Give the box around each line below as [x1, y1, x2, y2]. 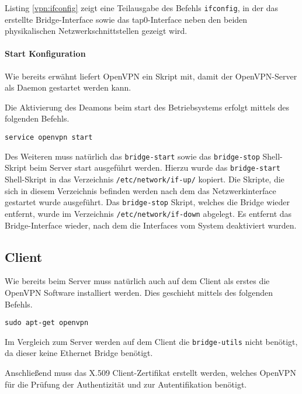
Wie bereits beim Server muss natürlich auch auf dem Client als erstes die [5, 275, 270, 287]
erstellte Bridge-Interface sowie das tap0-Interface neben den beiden [5, 13, 248, 25]
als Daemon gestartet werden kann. [5, 81, 131, 94]
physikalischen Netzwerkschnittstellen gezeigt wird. [5, 25, 188, 37]
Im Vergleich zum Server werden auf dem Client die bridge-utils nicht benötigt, [5, 335, 298, 347]
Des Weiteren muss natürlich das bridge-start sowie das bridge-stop [5, 150, 260, 162]
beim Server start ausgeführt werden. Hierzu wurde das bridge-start [29, 161, 280, 174]
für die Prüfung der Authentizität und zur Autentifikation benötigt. [5, 378, 247, 390]
